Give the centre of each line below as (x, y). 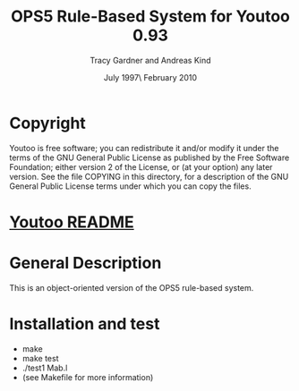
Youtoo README (72, 222)
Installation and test (85, 324)
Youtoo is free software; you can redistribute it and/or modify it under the (144, 148)
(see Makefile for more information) (88, 377)
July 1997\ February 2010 (150, 77)
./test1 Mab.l (45, 368)
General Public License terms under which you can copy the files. (131, 186)
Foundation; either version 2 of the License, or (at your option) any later (141, 166)
